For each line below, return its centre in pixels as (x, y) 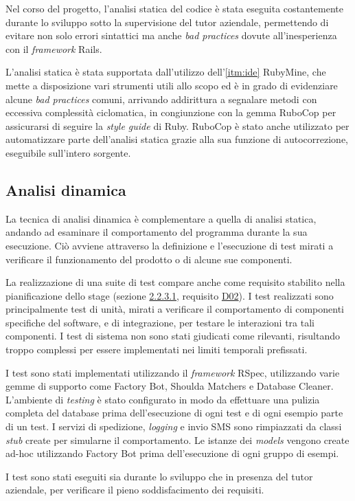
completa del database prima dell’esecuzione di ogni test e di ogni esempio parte (174, 413)
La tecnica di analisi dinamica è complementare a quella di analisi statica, (161, 218)
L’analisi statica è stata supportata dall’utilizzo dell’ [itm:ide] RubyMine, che (166, 72)
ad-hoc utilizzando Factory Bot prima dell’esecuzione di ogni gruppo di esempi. (172, 453)
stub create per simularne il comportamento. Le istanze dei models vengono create (177, 439)
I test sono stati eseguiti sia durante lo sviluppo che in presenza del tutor (159, 476)
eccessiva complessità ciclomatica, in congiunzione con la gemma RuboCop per (171, 112)
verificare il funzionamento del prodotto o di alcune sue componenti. (149, 259)
